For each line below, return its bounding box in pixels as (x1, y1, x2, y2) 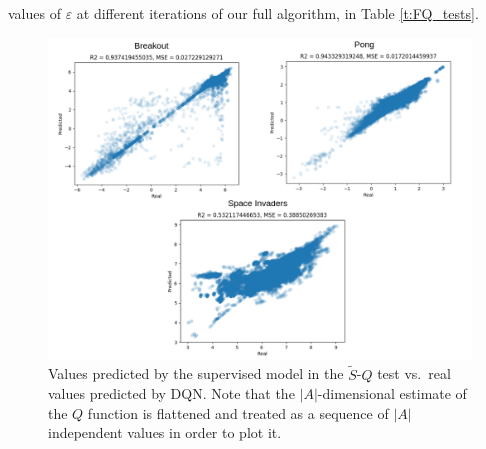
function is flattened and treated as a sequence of (87, 402, 389, 423)
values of (8, 3, 61, 23)
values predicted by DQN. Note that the (48, 383, 295, 404)
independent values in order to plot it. (48, 422, 282, 443)
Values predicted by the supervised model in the (48, 363, 344, 384)
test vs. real (377, 363, 451, 384)
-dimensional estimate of (317, 383, 467, 404)
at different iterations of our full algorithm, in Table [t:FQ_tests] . (76, 3, 479, 23)
